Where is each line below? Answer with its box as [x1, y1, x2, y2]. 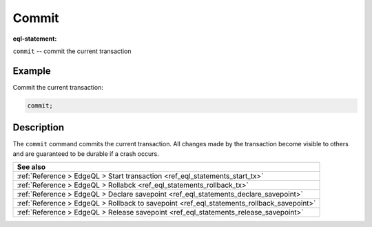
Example [12, 65, 51, 77]
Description [12, 121, 65, 134]
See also [17, 162, 46, 172]
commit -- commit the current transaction [12, 47, 132, 55]
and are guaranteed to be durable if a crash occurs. [12, 149, 159, 158]
